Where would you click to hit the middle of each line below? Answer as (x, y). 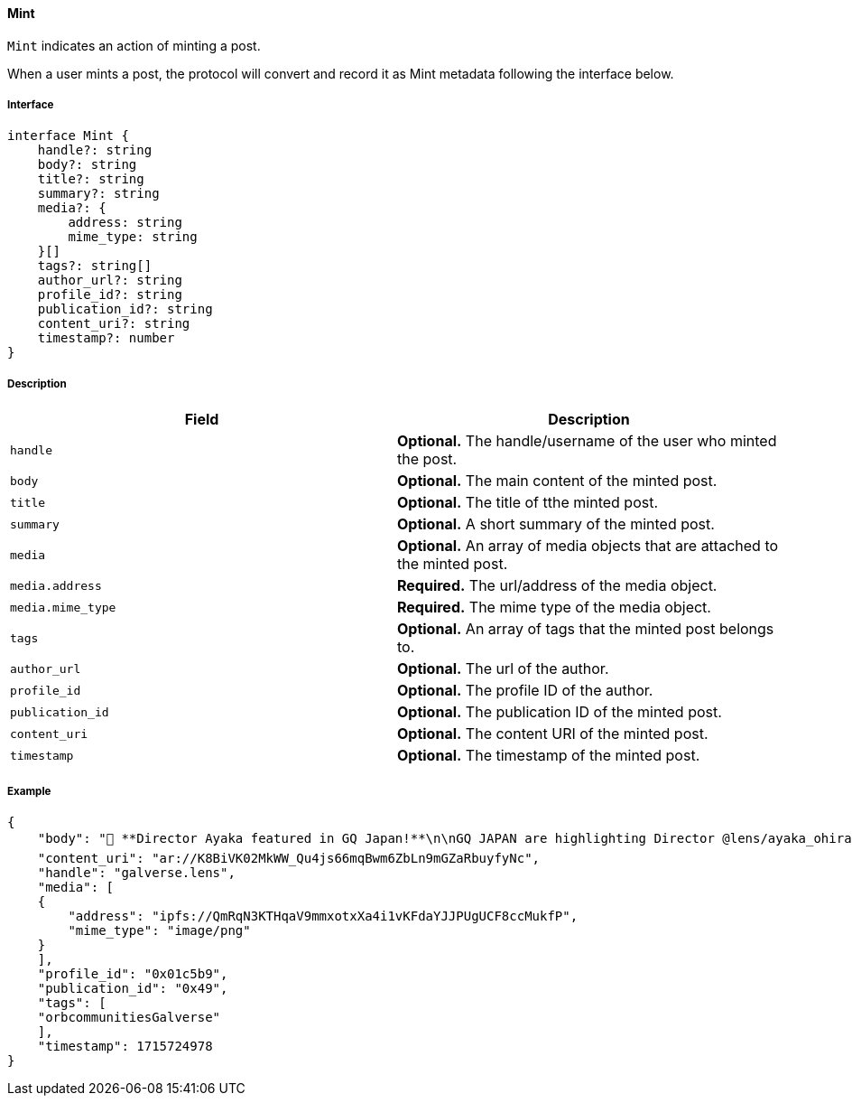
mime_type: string (133, 237)
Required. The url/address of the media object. (557, 586)
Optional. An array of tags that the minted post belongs (586, 629)
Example (29, 791)
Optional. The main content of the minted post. (557, 481)
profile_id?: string (110, 295)
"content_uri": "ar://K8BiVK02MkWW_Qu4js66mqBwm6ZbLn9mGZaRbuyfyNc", (289, 858)
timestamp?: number (106, 338)
